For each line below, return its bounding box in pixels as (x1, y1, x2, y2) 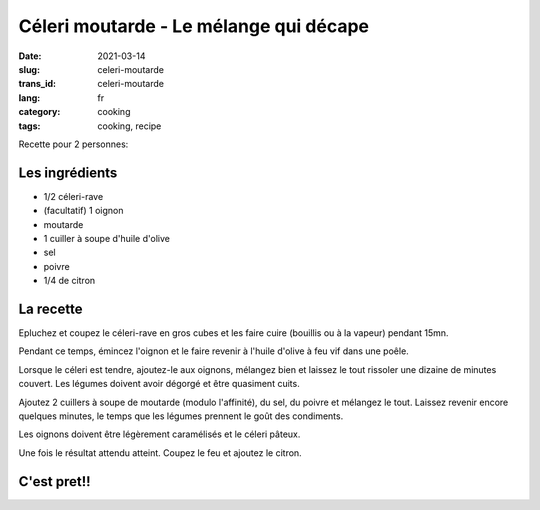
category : (18, 106, 61, 118)
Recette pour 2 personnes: (18, 138, 129, 150)
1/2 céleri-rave (43, 190, 104, 202)
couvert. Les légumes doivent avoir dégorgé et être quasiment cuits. (18, 378, 300, 390)
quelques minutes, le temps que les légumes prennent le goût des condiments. (18, 410, 344, 422)
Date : (18, 50, 42, 62)
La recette (18, 300, 83, 317)
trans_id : (18, 78, 57, 90)
